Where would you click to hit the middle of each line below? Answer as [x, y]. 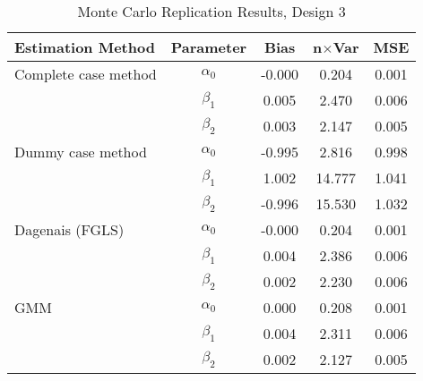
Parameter [209, 47]
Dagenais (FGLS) [69, 229]
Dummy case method [81, 152]
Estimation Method [85, 47]
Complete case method [86, 74]
